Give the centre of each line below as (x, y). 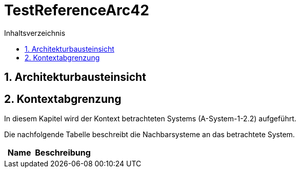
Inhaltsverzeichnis (35, 33)
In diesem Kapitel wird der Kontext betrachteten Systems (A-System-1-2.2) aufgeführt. (150, 119)
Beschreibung (63, 153)
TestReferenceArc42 (77, 10)
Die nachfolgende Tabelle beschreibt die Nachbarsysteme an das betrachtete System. (149, 135)
